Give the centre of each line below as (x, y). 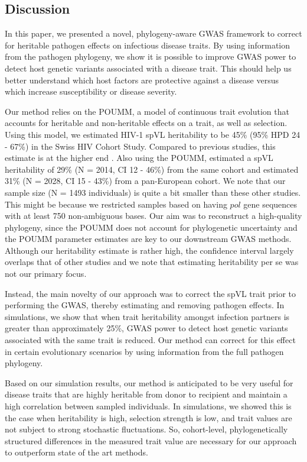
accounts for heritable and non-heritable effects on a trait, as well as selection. (146, 123)
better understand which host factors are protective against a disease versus (142, 80)
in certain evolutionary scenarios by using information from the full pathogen (144, 351)
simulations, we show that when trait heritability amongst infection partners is (147, 316)
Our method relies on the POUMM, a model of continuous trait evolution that (147, 111)
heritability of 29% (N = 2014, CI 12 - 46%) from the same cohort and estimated (152, 169)
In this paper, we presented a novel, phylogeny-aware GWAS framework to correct (153, 33)
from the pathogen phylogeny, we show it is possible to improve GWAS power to (151, 56)
